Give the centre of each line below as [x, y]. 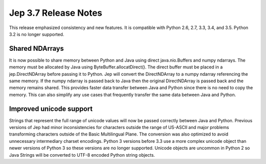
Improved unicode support [51, 109]
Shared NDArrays [36, 49]
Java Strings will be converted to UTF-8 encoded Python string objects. [82, 155]
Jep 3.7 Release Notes [56, 13]
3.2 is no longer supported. [37, 34]
